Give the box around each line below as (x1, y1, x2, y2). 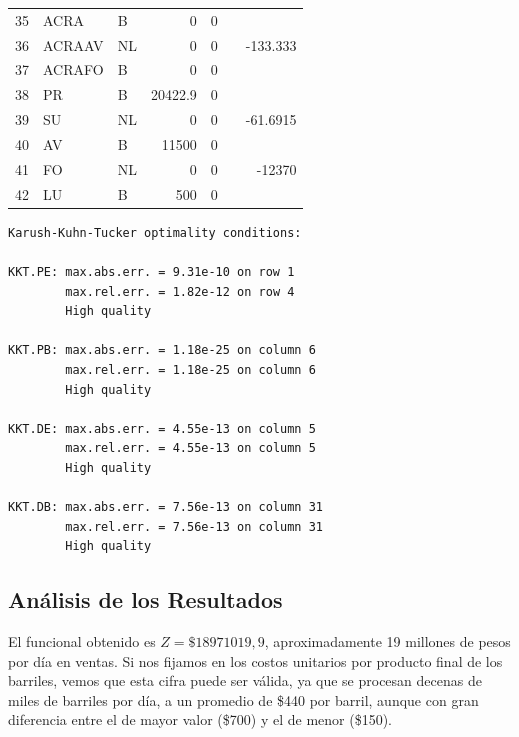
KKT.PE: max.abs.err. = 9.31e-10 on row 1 (8, 264, 295, 279)
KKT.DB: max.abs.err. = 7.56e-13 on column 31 (8, 500, 323, 515)
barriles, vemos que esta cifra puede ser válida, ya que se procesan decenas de (8, 670, 482, 691)
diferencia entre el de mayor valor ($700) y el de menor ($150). (8, 709, 392, 730)
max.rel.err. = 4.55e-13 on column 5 (65, 441, 316, 456)
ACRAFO (43, 59, 104, 80)
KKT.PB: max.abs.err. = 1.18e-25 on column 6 (8, 343, 316, 358)
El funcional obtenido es (8, 631, 156, 652)
